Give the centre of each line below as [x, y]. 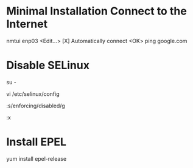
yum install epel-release [37, 158]
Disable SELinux [48, 66]
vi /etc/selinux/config [33, 94]
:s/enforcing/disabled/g [36, 106]
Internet [27, 24]
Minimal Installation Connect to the [96, 11]
